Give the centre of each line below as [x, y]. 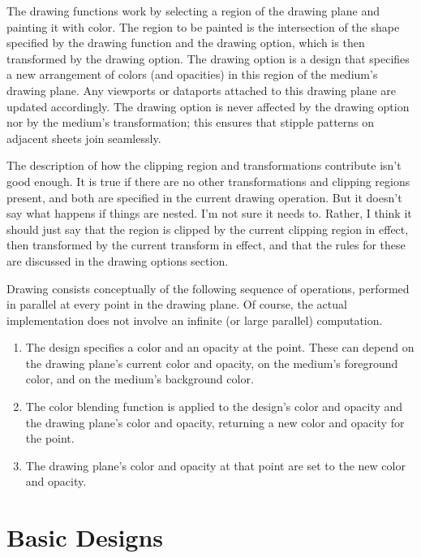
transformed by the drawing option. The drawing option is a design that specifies [208, 58]
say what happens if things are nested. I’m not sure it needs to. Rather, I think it [209, 213]
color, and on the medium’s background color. [140, 379]
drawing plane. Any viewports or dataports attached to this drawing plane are [202, 90]
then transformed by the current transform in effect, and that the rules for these [206, 245]
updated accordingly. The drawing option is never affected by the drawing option [208, 106]
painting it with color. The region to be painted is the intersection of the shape [203, 26]
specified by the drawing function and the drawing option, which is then [186, 43]
